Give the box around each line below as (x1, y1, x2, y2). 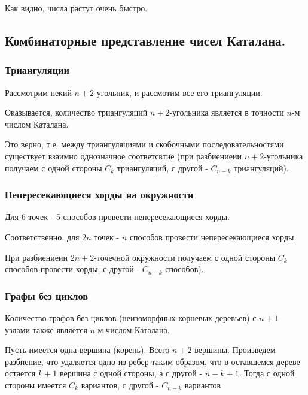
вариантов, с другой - (81, 378, 159, 391)
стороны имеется (5, 378, 66, 391)
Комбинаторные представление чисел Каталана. (5, 31, 286, 49)
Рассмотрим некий (5, 86, 72, 98)
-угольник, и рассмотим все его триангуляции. (94, 86, 263, 98)
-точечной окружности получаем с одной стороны (94, 251, 276, 263)
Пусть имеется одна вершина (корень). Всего (5, 343, 170, 356)
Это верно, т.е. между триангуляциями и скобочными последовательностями (5, 138, 284, 150)
